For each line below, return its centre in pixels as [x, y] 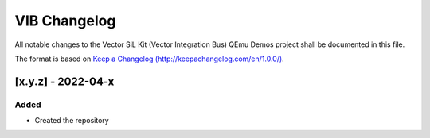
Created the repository [72, 121]
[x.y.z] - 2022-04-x [64, 81]
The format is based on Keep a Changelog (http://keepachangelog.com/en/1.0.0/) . [149, 59]
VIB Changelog [65, 21]
